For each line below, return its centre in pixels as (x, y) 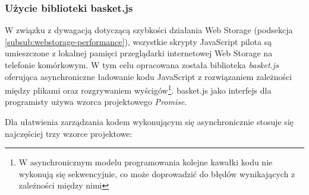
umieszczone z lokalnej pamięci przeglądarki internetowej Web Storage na (139, 53)
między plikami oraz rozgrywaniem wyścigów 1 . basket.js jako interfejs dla (138, 89)
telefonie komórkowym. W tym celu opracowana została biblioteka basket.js (142, 65)
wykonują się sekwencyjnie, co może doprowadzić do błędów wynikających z (157, 173)
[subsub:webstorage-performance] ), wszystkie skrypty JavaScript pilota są (138, 41)
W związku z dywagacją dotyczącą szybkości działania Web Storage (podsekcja (149, 30)
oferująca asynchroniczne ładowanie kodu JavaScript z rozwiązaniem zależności (149, 76)
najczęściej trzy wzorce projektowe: (69, 133)
